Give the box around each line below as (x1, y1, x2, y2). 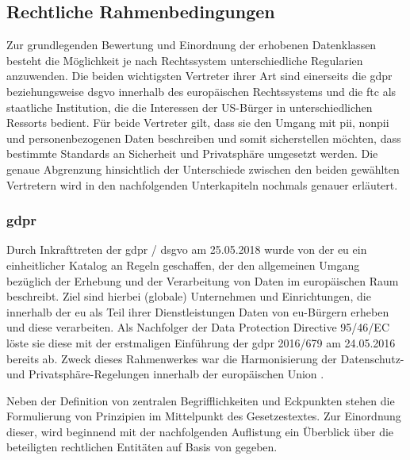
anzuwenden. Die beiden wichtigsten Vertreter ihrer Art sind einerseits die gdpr (6, 67, 393, 84)
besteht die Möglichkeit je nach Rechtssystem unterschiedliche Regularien (6, 52, 363, 68)
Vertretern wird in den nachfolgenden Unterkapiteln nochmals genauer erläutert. (6, 176, 398, 193)
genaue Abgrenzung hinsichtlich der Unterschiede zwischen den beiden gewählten (6, 160, 400, 177)
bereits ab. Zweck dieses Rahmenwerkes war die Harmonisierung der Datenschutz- (6, 350, 404, 366)
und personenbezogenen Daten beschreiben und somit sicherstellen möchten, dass (6, 129, 401, 146)
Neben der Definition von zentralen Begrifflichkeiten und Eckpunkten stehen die (6, 392, 395, 408)
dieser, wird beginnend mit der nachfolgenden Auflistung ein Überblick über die (6, 423, 394, 439)
